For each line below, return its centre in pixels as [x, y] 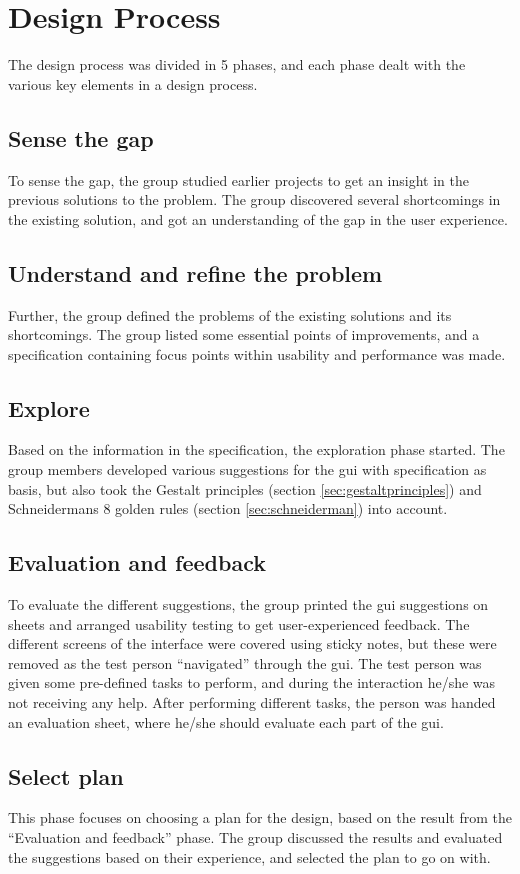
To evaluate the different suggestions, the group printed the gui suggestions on [248, 604]
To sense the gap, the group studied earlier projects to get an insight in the [238, 179]
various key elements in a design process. [133, 83]
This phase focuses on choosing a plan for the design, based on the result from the [260, 817]
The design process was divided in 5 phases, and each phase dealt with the [237, 64]
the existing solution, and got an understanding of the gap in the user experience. [258, 218]
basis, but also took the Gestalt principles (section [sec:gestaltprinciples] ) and [245, 488]
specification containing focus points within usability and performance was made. [257, 353]
